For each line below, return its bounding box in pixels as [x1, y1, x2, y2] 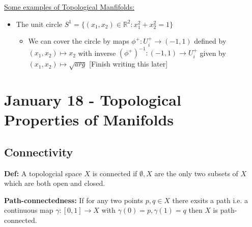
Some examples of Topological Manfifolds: [4, 2, 135, 12]
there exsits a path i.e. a [172, 194, 248, 205]
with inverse [78, 47, 116, 58]
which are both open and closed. [4, 178, 105, 188]
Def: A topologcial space [4, 168, 82, 178]
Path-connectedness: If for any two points [4, 194, 144, 205]
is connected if [92, 168, 137, 178]
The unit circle [16, 18, 63, 29]
